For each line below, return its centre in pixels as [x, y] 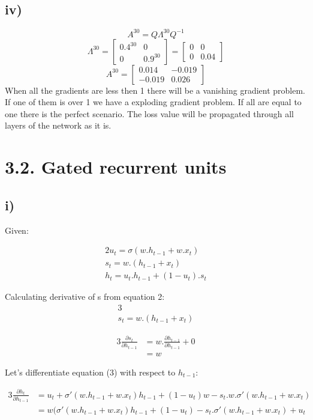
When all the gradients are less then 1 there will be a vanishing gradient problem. [155, 90]
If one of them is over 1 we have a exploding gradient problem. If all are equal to [153, 102]
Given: [17, 230]
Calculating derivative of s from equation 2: [85, 297]
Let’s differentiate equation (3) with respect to [90, 372]
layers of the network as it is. [58, 125]
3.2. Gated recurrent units [116, 167]
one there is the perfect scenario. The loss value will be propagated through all [149, 113]
